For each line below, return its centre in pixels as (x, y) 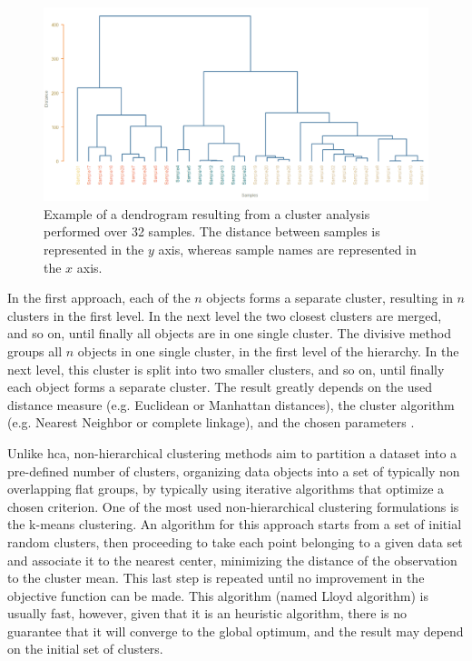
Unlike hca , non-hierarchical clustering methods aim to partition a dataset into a (232, 452)
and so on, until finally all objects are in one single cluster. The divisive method (229, 333)
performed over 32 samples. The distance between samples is (212, 231)
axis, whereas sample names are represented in (287, 250)
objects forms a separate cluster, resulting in (329, 298)
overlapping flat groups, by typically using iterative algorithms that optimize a (226, 489)
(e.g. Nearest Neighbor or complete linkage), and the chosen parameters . (211, 422)
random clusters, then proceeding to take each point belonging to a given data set (235, 541)
